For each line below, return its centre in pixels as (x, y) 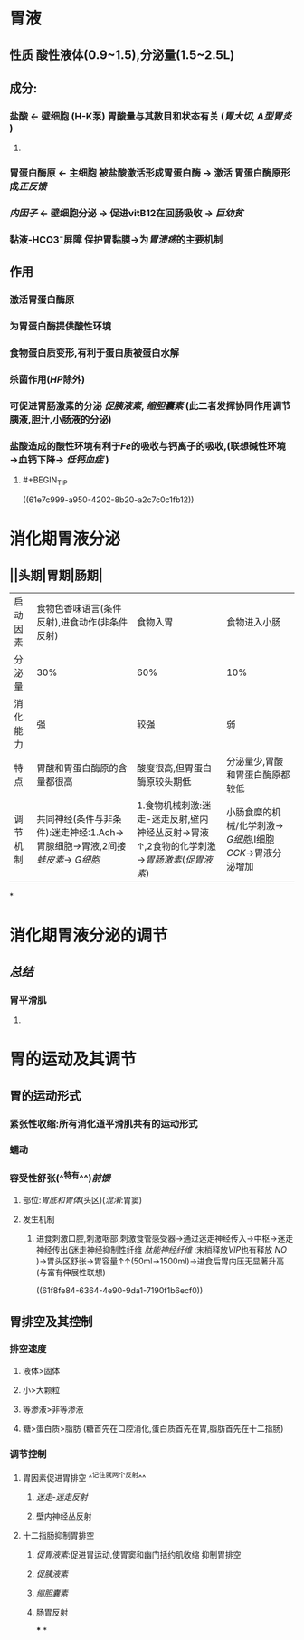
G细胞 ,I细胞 (250, 840)
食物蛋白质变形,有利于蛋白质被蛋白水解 (94, 353)
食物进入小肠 (253, 623)
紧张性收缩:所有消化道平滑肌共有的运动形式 (104, 1123)
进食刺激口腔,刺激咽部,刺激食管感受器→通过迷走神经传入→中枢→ (157, 1239)
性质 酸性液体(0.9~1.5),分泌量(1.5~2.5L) (122, 55)
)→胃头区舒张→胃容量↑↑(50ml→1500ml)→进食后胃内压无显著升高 (160, 1261)
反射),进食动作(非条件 (82, 623)
